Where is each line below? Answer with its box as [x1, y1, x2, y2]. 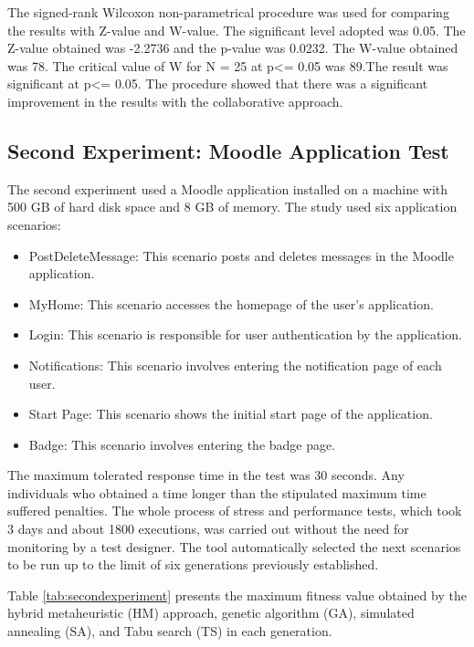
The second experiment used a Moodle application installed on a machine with [7, 179, 448, 198]
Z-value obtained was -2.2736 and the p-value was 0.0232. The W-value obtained [7, 38, 458, 57]
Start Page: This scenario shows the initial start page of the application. [28, 404, 433, 423]
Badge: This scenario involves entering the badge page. [28, 434, 336, 454]
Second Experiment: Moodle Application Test [7, 136, 449, 164]
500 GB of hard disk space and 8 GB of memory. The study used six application [7, 197, 458, 216]
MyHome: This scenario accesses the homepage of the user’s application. [28, 294, 434, 313]
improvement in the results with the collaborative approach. [7, 91, 343, 110]
